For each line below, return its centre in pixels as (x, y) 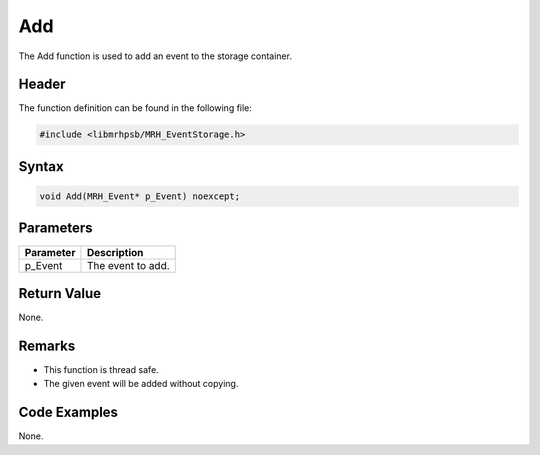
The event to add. (128, 265)
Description (115, 252)
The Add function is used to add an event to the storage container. (155, 56)
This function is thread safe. (101, 369)
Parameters (55, 228)
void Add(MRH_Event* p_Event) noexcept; (139, 196)
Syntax (41, 166)
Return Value (60, 293)
